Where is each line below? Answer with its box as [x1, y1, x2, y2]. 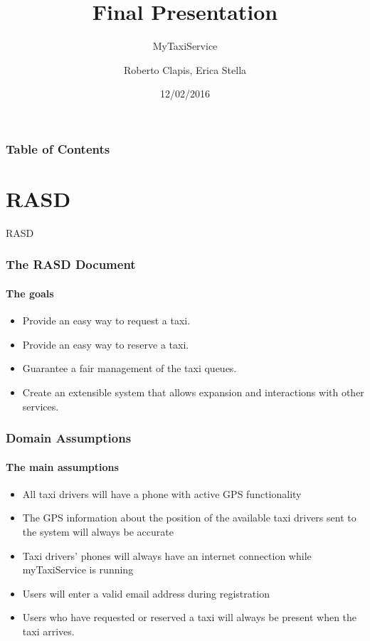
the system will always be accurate [22, 524, 174, 539]
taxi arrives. [22, 623, 75, 638]
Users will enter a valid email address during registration [22, 586, 270, 600]
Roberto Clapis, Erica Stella [123, 62, 247, 77]
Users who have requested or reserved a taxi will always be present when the [22, 610, 357, 625]
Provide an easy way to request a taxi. [22, 313, 191, 328]
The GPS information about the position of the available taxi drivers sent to [22, 510, 356, 525]
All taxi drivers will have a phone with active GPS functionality [22, 486, 302, 501]
